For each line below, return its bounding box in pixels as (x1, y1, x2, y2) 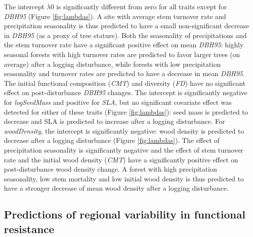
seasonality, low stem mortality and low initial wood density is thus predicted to (4, 173, 244, 183)
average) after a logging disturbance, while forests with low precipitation (4, 59, 221, 69)
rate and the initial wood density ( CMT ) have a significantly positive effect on (4, 154, 238, 164)
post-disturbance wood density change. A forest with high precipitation (4, 164, 217, 174)
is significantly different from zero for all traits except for (56, 1, 227, 11)
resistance (4, 221, 55, 236)
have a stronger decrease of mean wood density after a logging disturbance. (4, 183, 229, 193)
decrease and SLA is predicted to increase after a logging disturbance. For (4, 116, 225, 126)
